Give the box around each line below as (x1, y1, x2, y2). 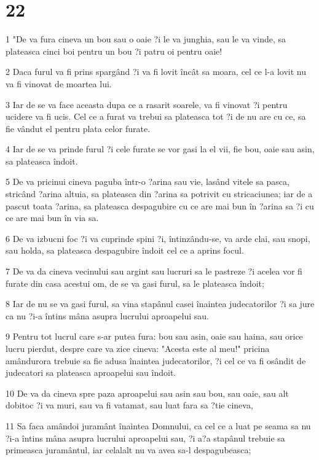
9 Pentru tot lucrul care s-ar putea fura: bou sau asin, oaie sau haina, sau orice (6, 330, 303, 343)
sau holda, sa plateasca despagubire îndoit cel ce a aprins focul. (6, 244, 244, 257)
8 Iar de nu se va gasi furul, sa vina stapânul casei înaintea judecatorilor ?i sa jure (6, 297, 315, 310)
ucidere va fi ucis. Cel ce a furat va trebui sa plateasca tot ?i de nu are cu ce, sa (6, 110, 306, 123)
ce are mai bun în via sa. (6, 211, 99, 224)
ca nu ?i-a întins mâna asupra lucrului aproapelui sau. (6, 309, 209, 322)
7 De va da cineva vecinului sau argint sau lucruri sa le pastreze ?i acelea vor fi (6, 265, 302, 278)
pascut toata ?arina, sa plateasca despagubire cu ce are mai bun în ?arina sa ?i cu (6, 199, 314, 212)
